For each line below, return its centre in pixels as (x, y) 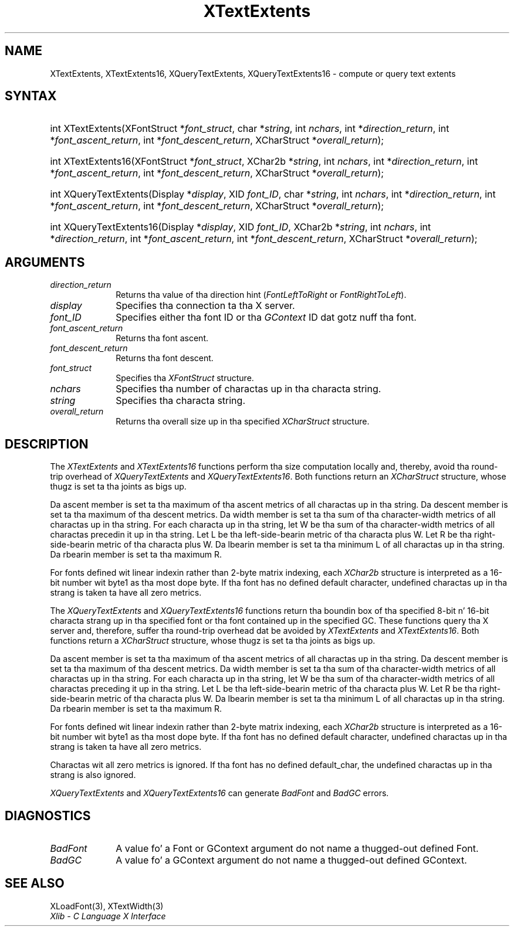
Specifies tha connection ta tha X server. (205, 306)
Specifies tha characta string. (180, 401)
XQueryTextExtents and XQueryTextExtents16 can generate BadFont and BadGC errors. (219, 793)
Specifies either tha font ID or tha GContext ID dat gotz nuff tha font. (266, 317)
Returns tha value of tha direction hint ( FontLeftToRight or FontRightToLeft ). (261, 295)
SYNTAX (31, 96)
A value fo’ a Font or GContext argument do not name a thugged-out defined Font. (297, 848)
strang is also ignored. (93, 775)
